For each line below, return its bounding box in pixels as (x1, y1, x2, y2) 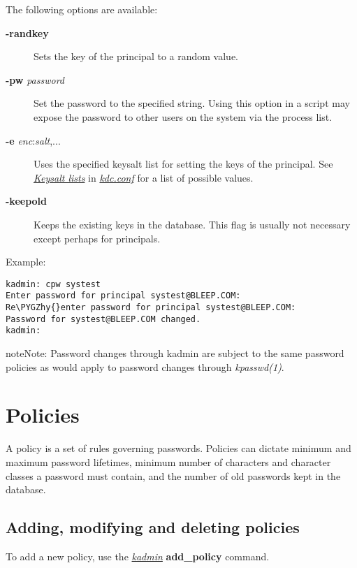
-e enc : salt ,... (6, 133, 61, 147)
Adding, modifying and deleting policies (6, 516, 300, 538)
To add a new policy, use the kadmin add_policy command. (6, 548, 270, 563)
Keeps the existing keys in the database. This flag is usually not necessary (34, 217, 351, 231)
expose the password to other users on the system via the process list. (34, 109, 333, 124)
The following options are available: (6, 2, 158, 16)
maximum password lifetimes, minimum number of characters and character (6, 454, 331, 469)
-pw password (6, 72, 65, 87)
